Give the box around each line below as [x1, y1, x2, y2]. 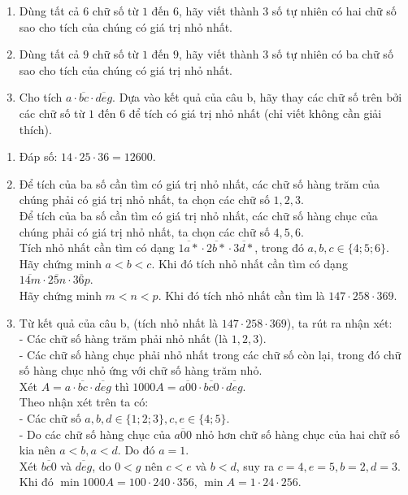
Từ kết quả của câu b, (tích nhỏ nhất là [19, 314, 219, 331]
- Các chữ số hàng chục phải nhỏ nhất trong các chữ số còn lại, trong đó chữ [19, 345, 401, 363]
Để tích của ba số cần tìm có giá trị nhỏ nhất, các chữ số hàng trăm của [19, 175, 380, 192]
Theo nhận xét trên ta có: [19, 393, 149, 410]
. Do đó [117, 441, 155, 458]
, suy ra [236, 457, 275, 474]
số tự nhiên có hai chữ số [271, 2, 397, 19]
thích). [19, 120, 52, 137]
